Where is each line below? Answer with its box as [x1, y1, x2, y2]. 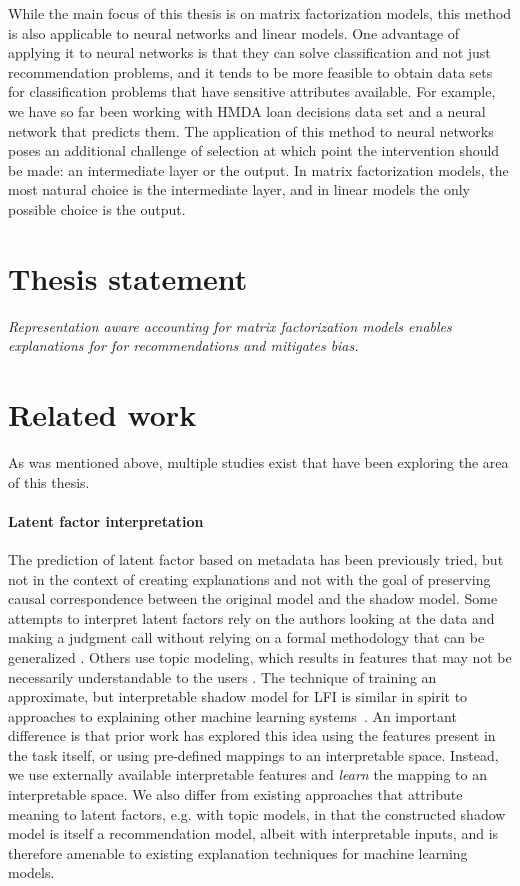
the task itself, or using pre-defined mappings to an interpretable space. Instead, [8, 744, 499, 765]
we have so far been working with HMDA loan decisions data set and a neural [8, 100, 486, 121]
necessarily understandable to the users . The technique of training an [8, 666, 437, 687]
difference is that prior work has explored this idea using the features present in [8, 725, 496, 746]
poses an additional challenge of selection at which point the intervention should [8, 140, 500, 161]
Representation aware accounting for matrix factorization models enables [8, 315, 452, 336]
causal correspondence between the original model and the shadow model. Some [8, 588, 498, 609]
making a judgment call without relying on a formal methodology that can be [8, 627, 485, 648]
